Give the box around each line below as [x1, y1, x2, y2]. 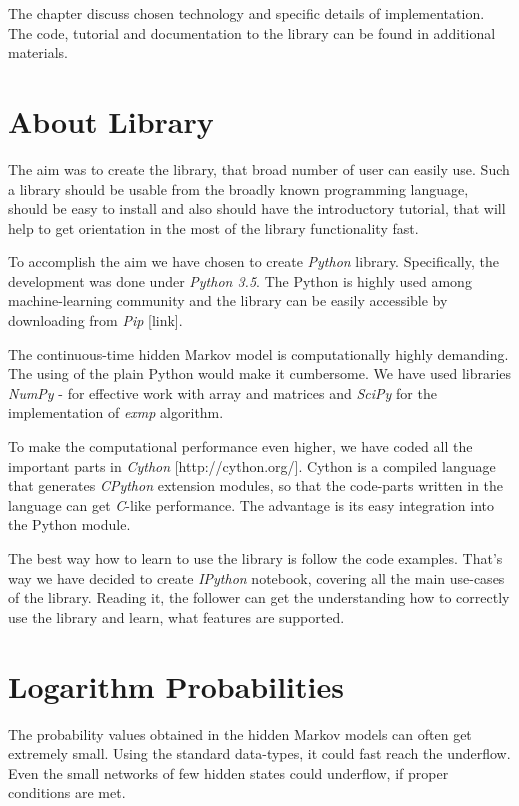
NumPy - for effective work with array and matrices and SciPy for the [8, 382, 437, 403]
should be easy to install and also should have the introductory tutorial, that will [8, 198, 506, 219]
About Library [8, 100, 214, 141]
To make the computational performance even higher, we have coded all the [8, 436, 473, 457]
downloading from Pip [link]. [8, 310, 183, 331]
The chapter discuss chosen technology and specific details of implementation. [8, 3, 485, 23]
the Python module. [8, 514, 131, 535]
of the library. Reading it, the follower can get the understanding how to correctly [8, 587, 510, 608]
